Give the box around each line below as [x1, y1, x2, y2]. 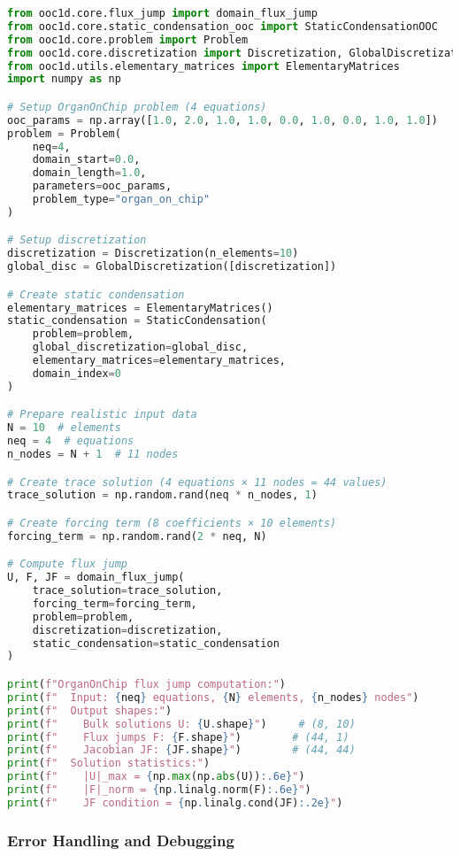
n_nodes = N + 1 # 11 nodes [7, 448, 179, 460]
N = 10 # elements [7, 421, 121, 435]
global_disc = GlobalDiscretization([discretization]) [7, 260, 337, 274]
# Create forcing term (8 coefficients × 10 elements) [7, 516, 337, 529]
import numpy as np [7, 73, 121, 86]
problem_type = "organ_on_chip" [32, 193, 211, 206]
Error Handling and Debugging [7, 829, 234, 851]
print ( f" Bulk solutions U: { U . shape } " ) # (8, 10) [7, 717, 356, 730]
